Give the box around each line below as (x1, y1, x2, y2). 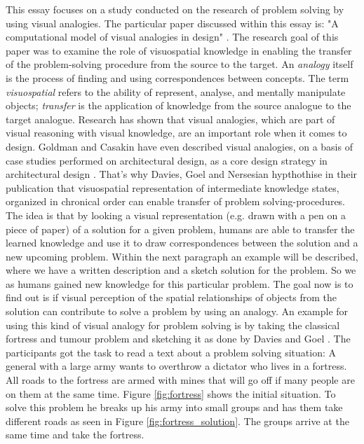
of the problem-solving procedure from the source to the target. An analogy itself (6, 57, 353, 71)
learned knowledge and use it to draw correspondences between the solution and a (6, 235, 358, 250)
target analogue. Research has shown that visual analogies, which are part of (6, 111, 335, 126)
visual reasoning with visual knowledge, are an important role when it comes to (6, 125, 347, 140)
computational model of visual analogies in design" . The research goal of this (6, 29, 339, 44)
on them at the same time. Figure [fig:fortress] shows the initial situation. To (6, 386, 336, 401)
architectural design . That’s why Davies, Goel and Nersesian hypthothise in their (6, 167, 358, 181)
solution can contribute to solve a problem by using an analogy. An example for (6, 304, 349, 319)
